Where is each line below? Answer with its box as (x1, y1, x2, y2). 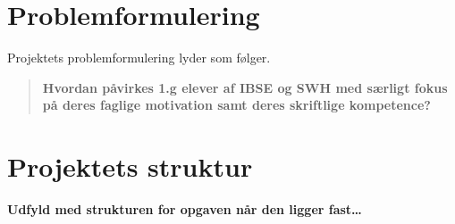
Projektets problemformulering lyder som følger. (7, 48, 271, 67)
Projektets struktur (7, 148, 253, 185)
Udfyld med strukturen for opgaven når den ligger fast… (7, 200, 362, 219)
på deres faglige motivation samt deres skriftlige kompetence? (42, 95, 431, 114)
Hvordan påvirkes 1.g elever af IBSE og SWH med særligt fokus (42, 78, 448, 96)
